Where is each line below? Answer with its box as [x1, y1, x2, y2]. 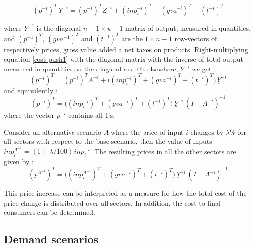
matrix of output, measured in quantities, [125, 22, 251, 33]
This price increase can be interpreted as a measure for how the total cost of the [4, 188, 247, 198]
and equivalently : [4, 85, 58, 95]
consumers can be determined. [4, 207, 95, 217]
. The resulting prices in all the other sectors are [90, 146, 236, 156]
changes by [190, 126, 224, 137]
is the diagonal [36, 22, 81, 33]
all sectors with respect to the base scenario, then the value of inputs [4, 136, 212, 146]
